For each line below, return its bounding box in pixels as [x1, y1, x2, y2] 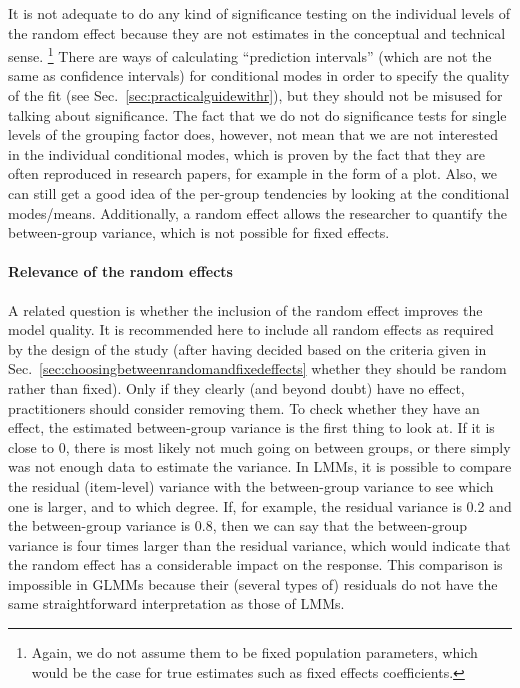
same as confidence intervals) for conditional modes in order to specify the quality [8, 65, 510, 86]
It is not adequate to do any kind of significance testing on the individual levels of [8, 3, 510, 23]
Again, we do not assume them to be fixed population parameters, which [31, 642, 478, 663]
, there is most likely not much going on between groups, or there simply [65, 436, 511, 457]
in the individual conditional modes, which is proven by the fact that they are [8, 143, 486, 164]
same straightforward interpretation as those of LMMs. [8, 593, 345, 614]
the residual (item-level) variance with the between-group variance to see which [8, 475, 494, 496]
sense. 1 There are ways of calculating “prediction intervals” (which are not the [8, 43, 492, 66]
